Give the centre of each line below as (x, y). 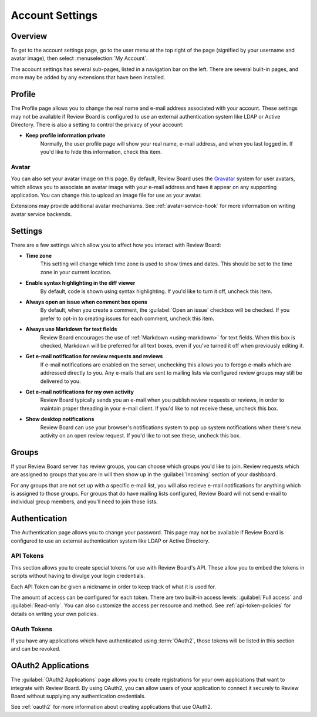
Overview (29, 36)
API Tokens (27, 556)
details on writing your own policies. (54, 614)
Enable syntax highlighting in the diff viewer (80, 283)
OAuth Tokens (32, 629)
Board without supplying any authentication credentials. (78, 696)
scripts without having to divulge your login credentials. (78, 576)
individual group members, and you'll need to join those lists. (84, 501)
